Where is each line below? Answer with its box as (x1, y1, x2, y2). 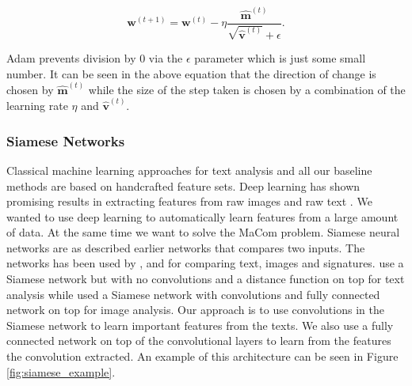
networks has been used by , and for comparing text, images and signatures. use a (6, 255, 404, 271)
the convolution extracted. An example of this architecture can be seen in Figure (6, 348, 399, 365)
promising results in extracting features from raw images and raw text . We (6, 193, 372, 210)
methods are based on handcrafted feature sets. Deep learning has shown (6, 177, 360, 194)
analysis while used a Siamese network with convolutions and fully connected (6, 286, 380, 302)
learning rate (6, 97, 68, 114)
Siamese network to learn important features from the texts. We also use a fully (6, 316, 394, 333)
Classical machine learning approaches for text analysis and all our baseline (6, 161, 372, 178)
